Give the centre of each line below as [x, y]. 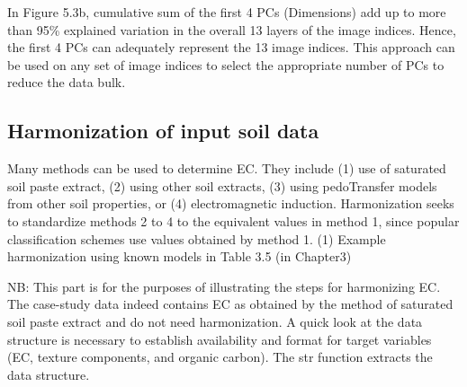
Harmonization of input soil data [163, 131]
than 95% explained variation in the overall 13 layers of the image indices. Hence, [232, 29]
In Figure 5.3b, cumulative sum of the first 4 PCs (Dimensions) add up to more [227, 12]
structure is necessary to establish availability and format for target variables [220, 339]
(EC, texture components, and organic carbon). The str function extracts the [220, 357]
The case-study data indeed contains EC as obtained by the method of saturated [230, 304]
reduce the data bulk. [67, 82]
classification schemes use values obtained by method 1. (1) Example [197, 238]
